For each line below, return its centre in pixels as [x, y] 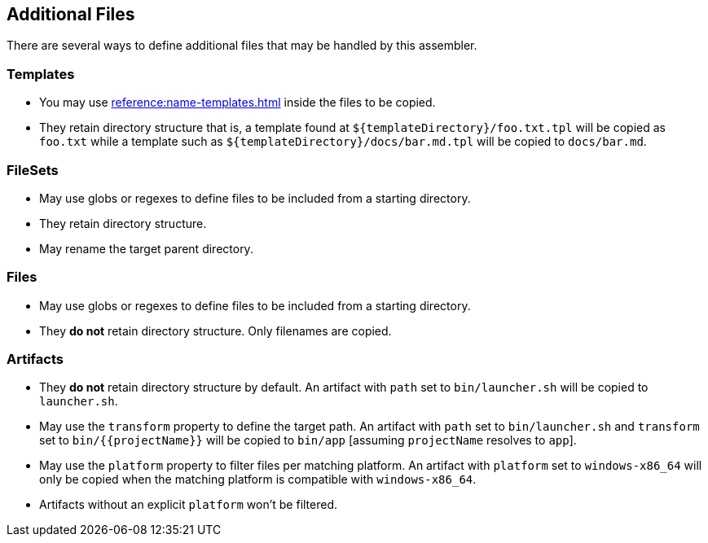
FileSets [33, 170]
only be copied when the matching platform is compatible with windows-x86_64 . [258, 480]
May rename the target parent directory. [146, 248]
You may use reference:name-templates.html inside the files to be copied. [237, 103]
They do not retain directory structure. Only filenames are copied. [215, 331]
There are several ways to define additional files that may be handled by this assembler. [242, 46]
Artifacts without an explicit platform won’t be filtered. [189, 505]
